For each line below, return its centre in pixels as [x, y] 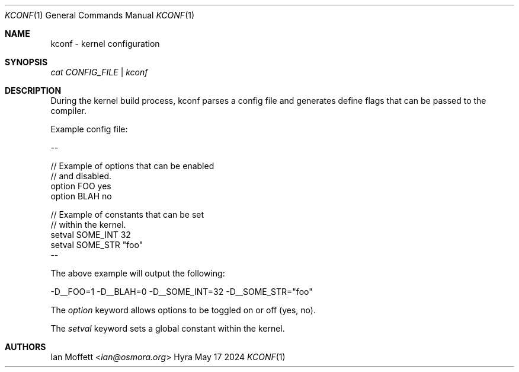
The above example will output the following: [138, 273]
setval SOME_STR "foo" [97, 245]
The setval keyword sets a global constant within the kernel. [168, 328]
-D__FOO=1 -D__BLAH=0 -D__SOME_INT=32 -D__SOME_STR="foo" [182, 292]
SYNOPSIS [26, 62]
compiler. [68, 111]
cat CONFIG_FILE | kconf [99, 72]
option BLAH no [81, 196]
